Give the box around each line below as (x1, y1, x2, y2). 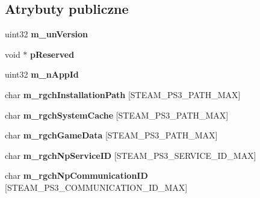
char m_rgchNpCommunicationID (5, 169, 148, 182)
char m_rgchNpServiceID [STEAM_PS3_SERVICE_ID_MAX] (5, 149, 256, 161)
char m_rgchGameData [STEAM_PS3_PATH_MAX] (5, 129, 218, 141)
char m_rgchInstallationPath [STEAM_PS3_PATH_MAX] (5, 88, 241, 101)
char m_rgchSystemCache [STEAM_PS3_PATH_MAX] (5, 108, 229, 121)
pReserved (30, 48, 75, 60)
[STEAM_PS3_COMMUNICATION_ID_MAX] (5, 181, 188, 193)
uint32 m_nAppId (5, 68, 79, 81)
